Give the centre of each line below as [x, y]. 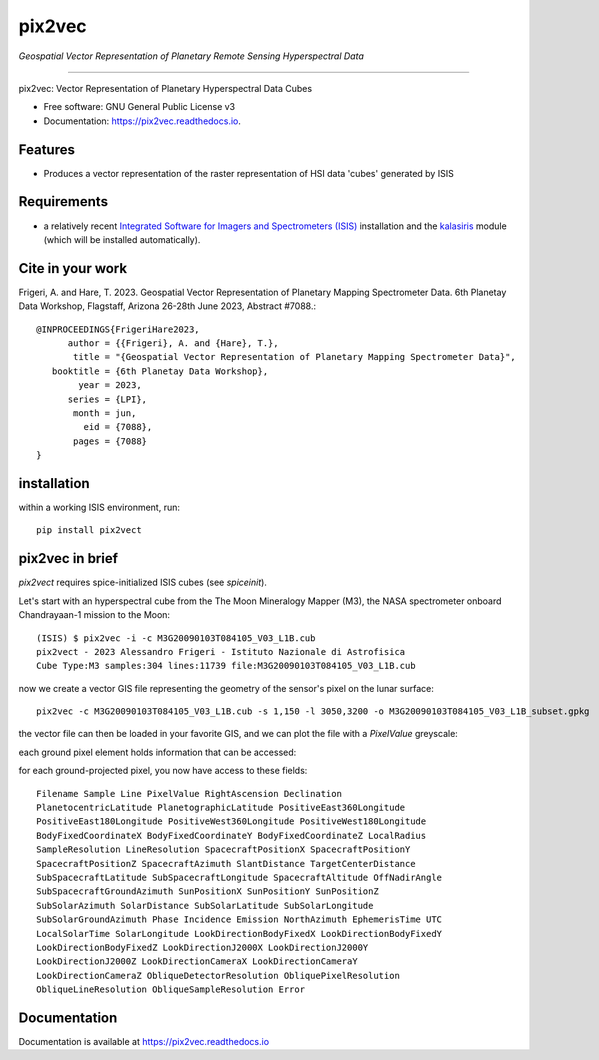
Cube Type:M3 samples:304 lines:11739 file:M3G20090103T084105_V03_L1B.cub [226, 666]
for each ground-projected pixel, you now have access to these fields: [163, 771]
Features [46, 149]
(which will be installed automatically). [122, 239]
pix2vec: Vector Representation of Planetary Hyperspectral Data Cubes [165, 88]
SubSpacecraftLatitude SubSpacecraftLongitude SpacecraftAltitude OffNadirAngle [239, 877]
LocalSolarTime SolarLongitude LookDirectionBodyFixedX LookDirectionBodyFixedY [239, 933]
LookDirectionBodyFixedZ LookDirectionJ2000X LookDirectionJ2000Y [202, 947]
